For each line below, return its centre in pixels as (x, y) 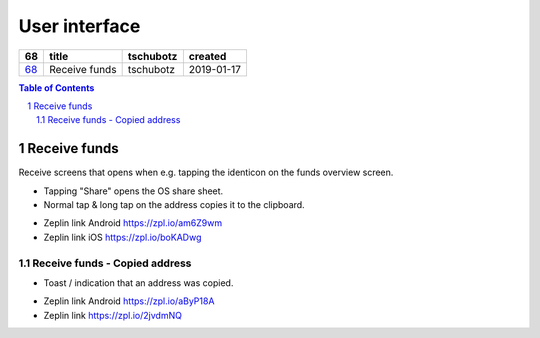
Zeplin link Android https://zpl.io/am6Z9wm (133, 223)
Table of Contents (56, 87)
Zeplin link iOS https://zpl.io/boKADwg (122, 237)
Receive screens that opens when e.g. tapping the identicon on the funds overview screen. (206, 172)
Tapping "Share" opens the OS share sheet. (133, 191)
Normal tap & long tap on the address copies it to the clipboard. (174, 205)
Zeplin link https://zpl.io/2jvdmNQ (112, 315)
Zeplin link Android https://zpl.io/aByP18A (129, 301)
